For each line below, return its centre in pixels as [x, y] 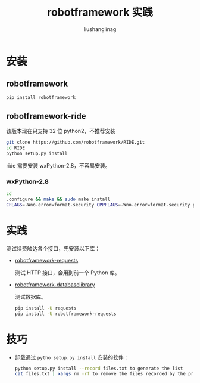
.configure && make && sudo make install [58, 200]
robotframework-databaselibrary [55, 285]
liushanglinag [100, 29]
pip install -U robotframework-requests [65, 314]
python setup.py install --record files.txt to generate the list [99, 368]
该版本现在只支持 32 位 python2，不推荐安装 [61, 131]
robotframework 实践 [100, 12]
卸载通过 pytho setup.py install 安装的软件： [72, 357]
